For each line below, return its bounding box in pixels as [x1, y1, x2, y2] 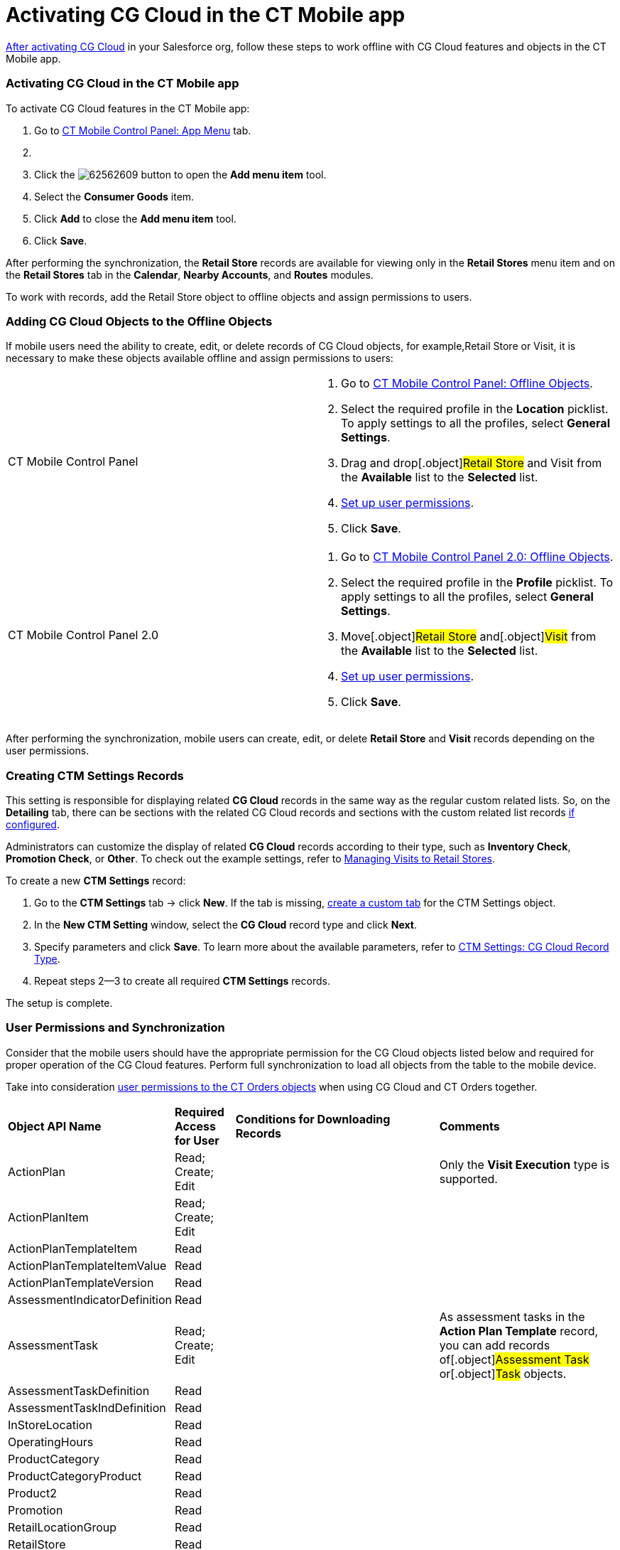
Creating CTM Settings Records [6, 768, 184, 783]
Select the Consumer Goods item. [34, 190, 195, 203]
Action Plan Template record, [439, 1323, 599, 1338]
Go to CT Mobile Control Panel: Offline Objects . [341, 376, 593, 391]
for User [174, 1133, 219, 1148]
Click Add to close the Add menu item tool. [34, 212, 236, 225]
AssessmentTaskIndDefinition [8, 1400, 166, 1415]
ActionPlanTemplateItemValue [8, 1258, 167, 1273]
